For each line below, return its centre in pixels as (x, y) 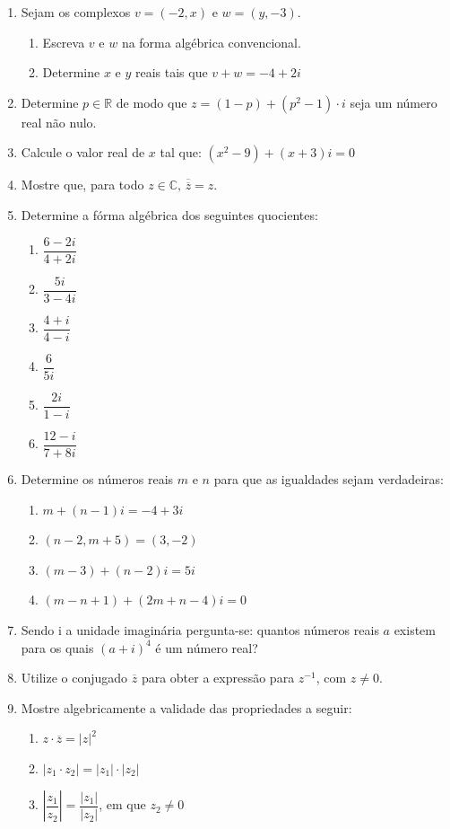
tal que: (181, 152)
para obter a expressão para (218, 678)
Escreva (64, 42)
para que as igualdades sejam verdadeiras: (329, 478)
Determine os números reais (97, 478)
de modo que (151, 102)
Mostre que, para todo (82, 185)
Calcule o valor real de (83, 152)
